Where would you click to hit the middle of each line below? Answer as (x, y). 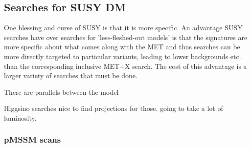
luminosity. (20, 117)
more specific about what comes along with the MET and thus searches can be (122, 47)
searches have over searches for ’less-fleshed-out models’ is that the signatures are (126, 37)
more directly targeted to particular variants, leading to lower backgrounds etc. (123, 56)
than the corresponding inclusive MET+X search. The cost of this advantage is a (125, 66)
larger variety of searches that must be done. (71, 75)
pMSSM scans (33, 139)
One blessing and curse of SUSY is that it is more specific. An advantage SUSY (123, 28)
